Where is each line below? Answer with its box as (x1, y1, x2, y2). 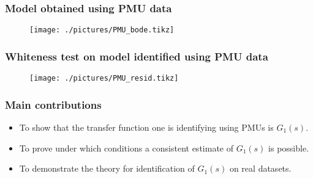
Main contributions (5, 97, 102, 112)
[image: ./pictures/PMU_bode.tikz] (29, 26, 175, 35)
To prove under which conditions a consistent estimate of (19, 141, 233, 154)
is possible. (268, 141, 309, 154)
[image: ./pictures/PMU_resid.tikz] (29, 74, 179, 83)
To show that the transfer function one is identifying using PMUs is (19, 120, 274, 133)
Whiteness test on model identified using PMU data (5, 48, 268, 64)
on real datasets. (229, 162, 292, 175)
